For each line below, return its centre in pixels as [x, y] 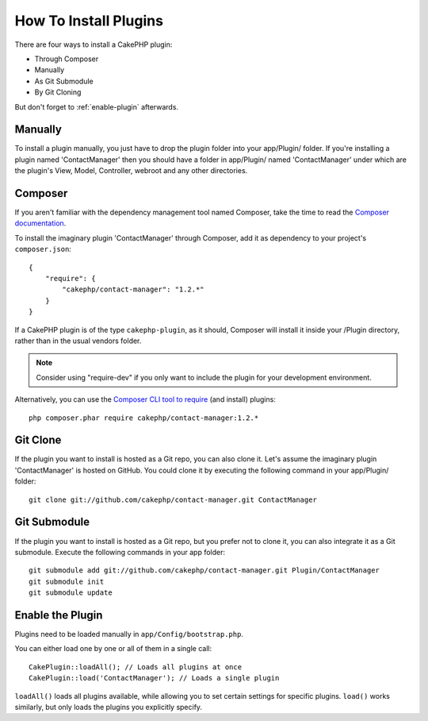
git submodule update [71, 593]
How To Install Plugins [89, 21]
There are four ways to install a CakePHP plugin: [94, 44]
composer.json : [43, 249]
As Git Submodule [64, 81]
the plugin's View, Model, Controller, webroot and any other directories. [131, 171]
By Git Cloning [58, 92]
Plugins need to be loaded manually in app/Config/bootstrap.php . [129, 634]
